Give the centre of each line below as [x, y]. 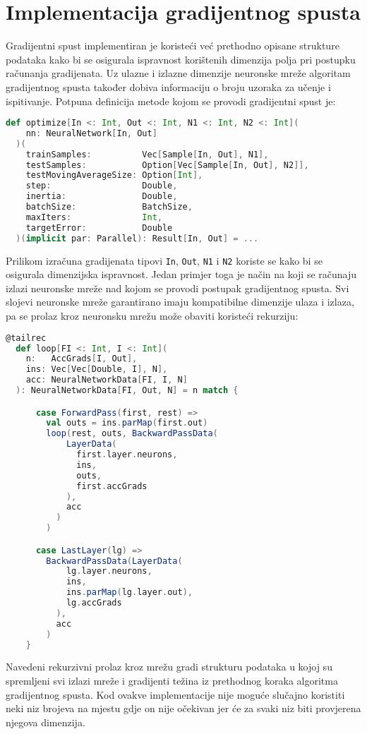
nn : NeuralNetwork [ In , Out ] [91, 133]
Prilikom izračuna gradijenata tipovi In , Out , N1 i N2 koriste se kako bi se [164, 260]
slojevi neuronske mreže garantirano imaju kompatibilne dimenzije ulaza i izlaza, [180, 302]
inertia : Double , [102, 197]
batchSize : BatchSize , [109, 207]
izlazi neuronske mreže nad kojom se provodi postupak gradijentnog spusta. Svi [178, 288]
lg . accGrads [94, 603]
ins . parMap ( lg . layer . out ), [129, 592]
